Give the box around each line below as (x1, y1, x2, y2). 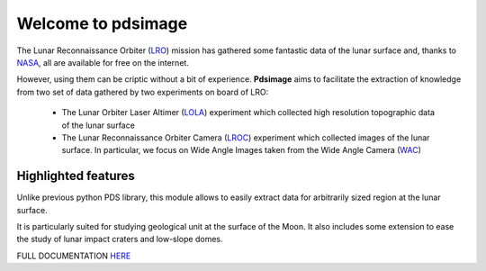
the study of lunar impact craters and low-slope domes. (16, 234, 223, 245)
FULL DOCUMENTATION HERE (16, 250, 131, 261)
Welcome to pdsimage (16, 14, 188, 33)
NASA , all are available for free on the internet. (16, 57, 189, 68)
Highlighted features (16, 168, 135, 184)
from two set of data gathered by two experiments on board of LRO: (16, 86, 269, 97)
